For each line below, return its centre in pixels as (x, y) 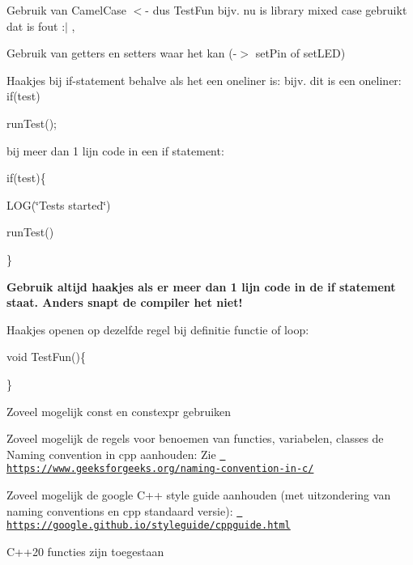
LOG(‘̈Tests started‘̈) (59, 204)
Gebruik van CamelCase (66, 10)
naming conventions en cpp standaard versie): (120, 510)
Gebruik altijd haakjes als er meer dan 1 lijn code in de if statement (201, 286)
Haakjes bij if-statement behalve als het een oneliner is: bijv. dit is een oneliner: (204, 80)
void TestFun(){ (46, 357)
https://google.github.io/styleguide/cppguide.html (149, 526)
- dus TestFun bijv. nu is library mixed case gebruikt (276, 10)
